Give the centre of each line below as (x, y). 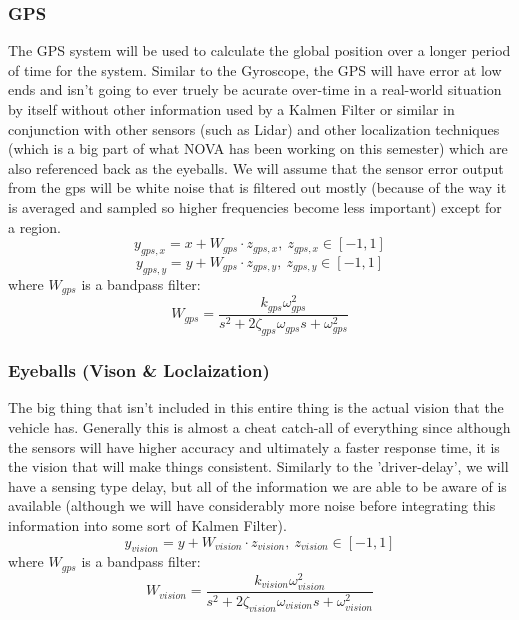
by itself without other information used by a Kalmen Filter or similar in (231, 109)
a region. (34, 226)
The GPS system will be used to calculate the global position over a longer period (259, 50)
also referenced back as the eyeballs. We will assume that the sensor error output (256, 167)
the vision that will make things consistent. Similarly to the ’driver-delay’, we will (258, 466)
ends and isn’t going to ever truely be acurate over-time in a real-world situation (255, 89)
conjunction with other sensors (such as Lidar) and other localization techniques (254, 128)
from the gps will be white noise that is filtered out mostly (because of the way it (257, 187)
